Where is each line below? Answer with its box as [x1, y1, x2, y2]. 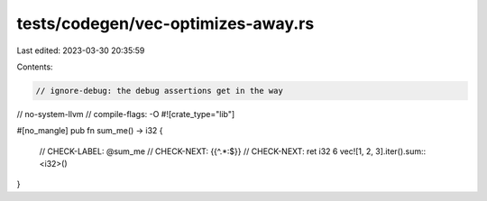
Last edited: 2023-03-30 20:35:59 [16, 45, 145, 56]
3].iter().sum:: [375, 145, 427, 157]
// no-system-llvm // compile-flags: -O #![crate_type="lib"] [16, 108, 235, 119]
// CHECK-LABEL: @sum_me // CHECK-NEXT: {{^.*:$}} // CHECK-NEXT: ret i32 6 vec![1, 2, [39, 145, 374, 157]
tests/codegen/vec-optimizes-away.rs [16, 14, 315, 33]
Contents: [16, 61, 53, 72]
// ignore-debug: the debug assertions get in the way [35, 86, 283, 96]
